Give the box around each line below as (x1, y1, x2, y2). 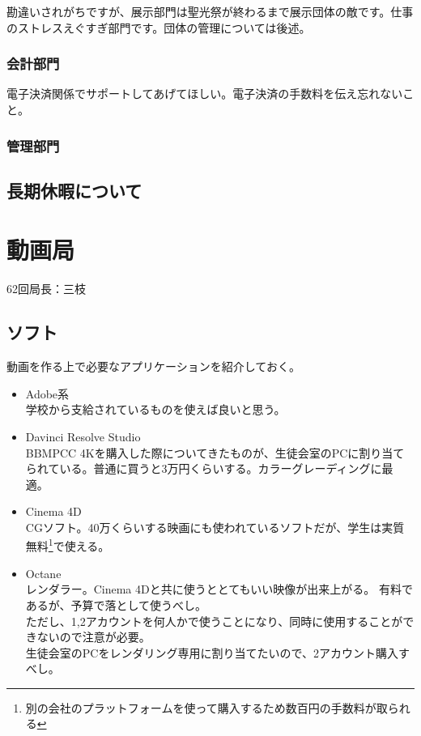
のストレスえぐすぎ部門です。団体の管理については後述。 (6, 19, 311, 36)
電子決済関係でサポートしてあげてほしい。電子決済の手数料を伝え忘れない (6, 85, 403, 102)
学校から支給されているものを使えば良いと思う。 (25, 401, 286, 418)
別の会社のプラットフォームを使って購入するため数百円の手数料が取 (25, 699, 388, 716)
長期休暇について (6, 177, 142, 202)
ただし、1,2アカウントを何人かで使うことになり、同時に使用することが (25, 612, 403, 629)
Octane (25, 564, 62, 581)
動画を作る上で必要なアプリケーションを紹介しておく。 (6, 358, 300, 375)
